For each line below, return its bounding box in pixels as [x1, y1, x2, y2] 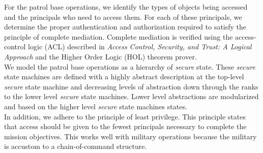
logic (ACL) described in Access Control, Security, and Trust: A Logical [28, 41, 252, 52]
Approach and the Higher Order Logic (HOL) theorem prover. [4, 51, 197, 62]
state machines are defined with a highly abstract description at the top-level [4, 71, 244, 82]
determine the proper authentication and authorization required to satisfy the [4, 21, 247, 32]
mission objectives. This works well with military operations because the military [4, 131, 257, 141]
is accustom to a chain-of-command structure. [4, 141, 147, 151]
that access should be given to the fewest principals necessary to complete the [4, 121, 247, 132]
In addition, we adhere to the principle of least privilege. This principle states [4, 111, 246, 121]
